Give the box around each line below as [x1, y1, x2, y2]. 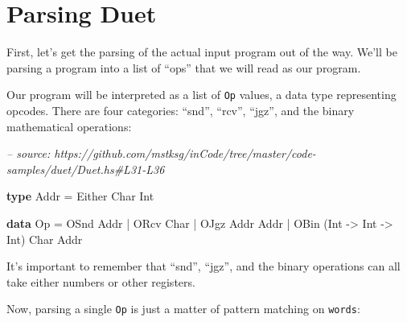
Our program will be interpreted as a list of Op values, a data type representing [6, 86, 397, 103]
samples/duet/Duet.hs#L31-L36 [6, 160, 165, 177]
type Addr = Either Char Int [6, 188, 154, 204]
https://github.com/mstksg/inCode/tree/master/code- [54, 145, 316, 162]
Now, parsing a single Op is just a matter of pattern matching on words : [6, 300, 360, 317]
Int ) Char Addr [6, 230, 83, 247]
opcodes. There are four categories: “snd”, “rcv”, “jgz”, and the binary [6, 101, 355, 118]
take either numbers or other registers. [6, 273, 195, 290]
